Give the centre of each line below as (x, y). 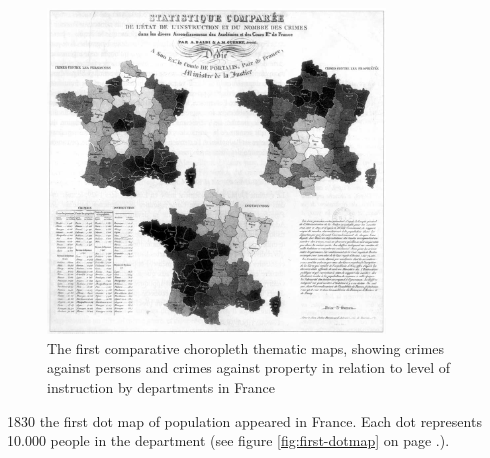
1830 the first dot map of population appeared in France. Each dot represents (244, 420)
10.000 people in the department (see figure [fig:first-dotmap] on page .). (228, 440)
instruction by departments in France (161, 387)
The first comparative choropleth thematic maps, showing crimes (246, 347)
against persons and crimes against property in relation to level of (249, 367)
